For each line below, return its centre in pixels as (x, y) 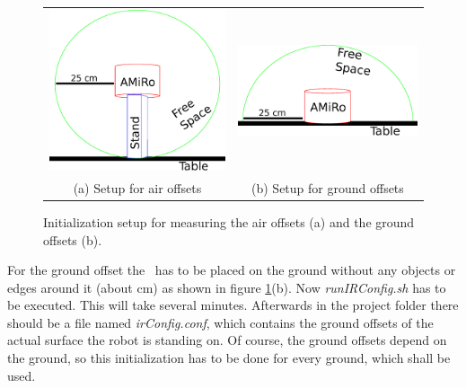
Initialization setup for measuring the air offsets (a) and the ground (229, 221)
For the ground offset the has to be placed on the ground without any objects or (232, 270)
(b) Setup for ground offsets (328, 187)
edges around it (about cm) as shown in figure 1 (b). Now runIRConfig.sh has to (227, 287)
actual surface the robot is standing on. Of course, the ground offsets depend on (227, 340)
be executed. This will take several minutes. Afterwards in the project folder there (233, 305)
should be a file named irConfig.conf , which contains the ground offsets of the (220, 322)
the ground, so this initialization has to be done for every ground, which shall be (229, 358)
